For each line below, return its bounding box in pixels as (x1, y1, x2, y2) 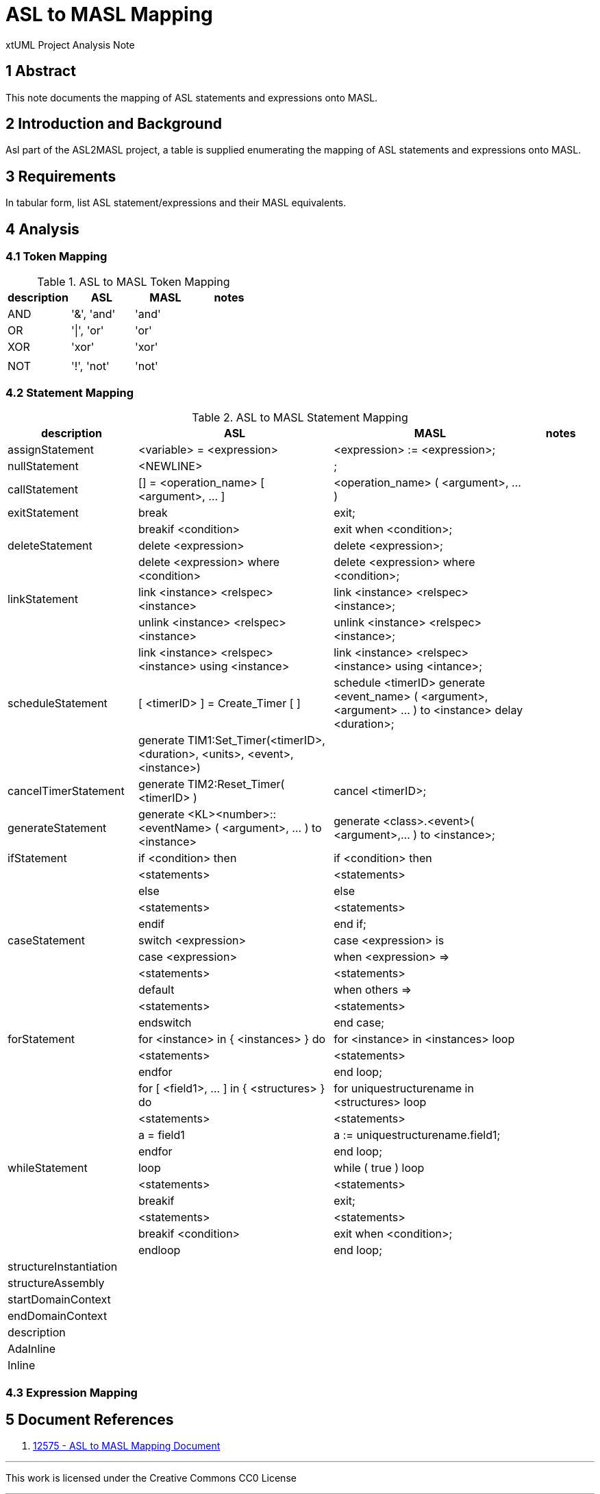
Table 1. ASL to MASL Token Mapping (37, 274, 230, 289)
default (138, 983, 175, 997)
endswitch (138, 1016, 192, 1030)
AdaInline (8, 1342, 56, 1356)
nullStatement (8, 459, 79, 474)
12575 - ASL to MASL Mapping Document (33, 1440, 221, 1452)
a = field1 (138, 1128, 185, 1142)
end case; (334, 1016, 385, 1030)
